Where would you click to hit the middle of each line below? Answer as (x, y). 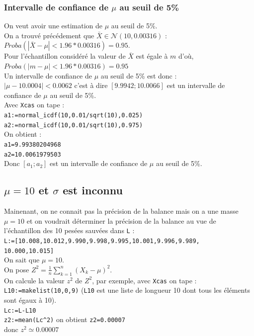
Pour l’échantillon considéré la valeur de (65, 56)
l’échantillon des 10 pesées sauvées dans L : (69, 230)
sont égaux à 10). (30, 299)
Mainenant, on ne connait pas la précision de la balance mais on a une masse (121, 211)
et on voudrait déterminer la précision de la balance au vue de (121, 220)
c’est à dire (91, 85)
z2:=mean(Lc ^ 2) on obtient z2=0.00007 (65, 319)
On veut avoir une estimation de (53, 26)
